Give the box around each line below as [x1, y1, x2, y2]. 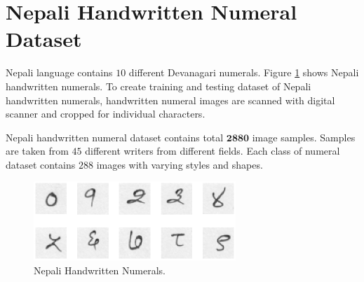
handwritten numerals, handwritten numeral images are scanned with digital [6, 92, 335, 107]
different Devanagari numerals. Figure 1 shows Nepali [128, 65, 359, 80]
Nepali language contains [6, 65, 113, 80]
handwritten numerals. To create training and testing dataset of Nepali [6, 78, 311, 93]
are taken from [6, 143, 69, 158]
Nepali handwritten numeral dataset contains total [6, 129, 224, 144]
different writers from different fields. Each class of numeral [85, 143, 340, 158]
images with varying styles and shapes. [96, 157, 263, 171]
